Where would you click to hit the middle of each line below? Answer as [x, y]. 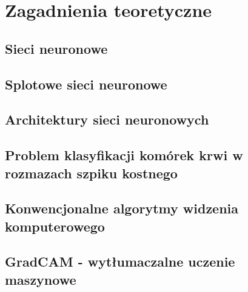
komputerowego [55, 226]
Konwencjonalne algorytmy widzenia [122, 208]
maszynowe [41, 279]
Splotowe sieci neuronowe [86, 84]
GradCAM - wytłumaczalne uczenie [120, 261]
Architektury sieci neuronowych [107, 119]
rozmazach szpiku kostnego [91, 173]
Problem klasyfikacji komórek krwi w [124, 155]
